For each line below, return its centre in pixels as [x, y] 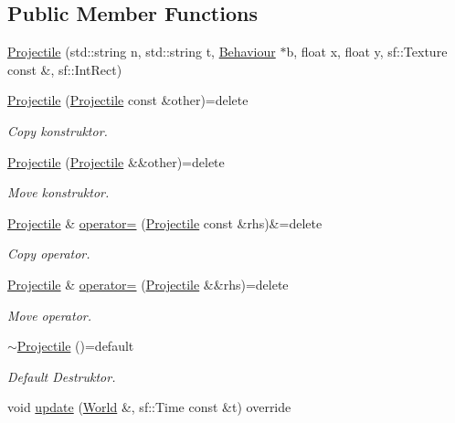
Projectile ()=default [75, 346]
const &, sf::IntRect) [65, 69]
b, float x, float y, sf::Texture [367, 52]
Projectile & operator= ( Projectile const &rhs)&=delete [165, 222]
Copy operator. [49, 254]
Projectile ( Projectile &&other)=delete [116, 161]
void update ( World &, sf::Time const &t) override [149, 407]
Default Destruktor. [62, 376]
